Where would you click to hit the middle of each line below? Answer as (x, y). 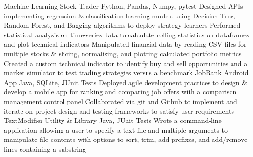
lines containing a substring (45, 148)
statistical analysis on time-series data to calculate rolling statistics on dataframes (126, 34)
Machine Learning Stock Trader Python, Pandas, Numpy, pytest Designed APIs (124, 6)
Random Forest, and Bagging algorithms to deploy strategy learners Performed (122, 25)
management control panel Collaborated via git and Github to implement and (121, 101)
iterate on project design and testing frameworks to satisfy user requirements (119, 111)
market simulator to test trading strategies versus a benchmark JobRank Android (126, 73)
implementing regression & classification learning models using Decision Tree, (120, 15)
